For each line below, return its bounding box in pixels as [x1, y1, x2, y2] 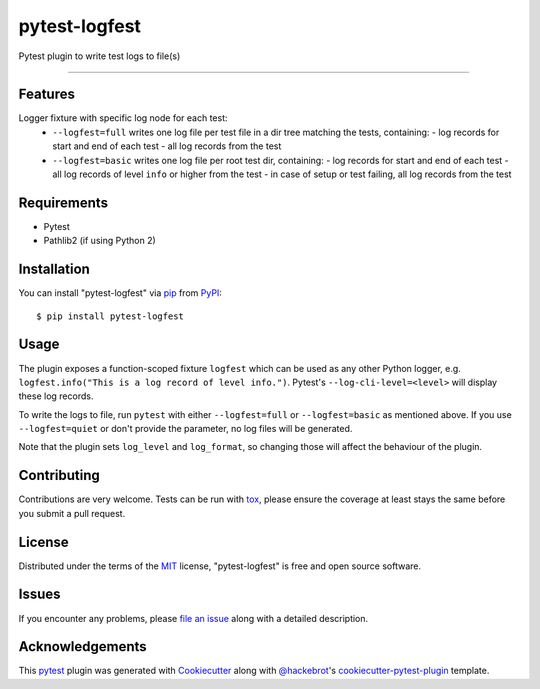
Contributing [18, 467, 100, 484]
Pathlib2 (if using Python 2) [43, 235, 157, 247]
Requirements [18, 194, 109, 211]
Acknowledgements [18, 638, 147, 655]
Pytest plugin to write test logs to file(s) [18, 50, 181, 62]
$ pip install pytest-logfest [36, 310, 185, 322]
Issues [18, 586, 61, 603]
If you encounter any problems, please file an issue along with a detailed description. [18, 612, 369, 624]
